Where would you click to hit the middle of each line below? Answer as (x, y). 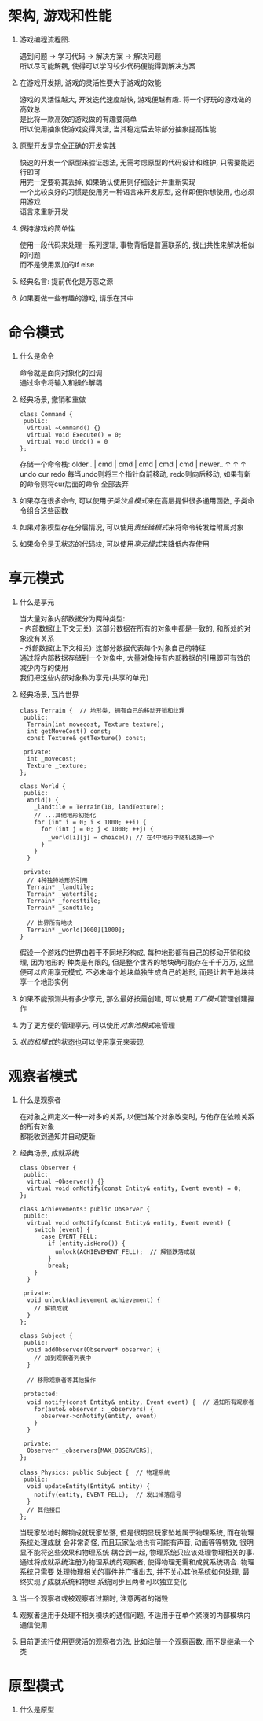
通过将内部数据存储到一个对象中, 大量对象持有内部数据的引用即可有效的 (135, 658)
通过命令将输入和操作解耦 (61, 382)
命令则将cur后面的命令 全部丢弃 (78, 484)
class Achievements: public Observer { (85, 1209)
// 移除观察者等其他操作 (62, 1380)
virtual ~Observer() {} (66, 1181)
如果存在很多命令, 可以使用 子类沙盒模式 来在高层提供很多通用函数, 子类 (133, 500)
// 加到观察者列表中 (63, 1358)
